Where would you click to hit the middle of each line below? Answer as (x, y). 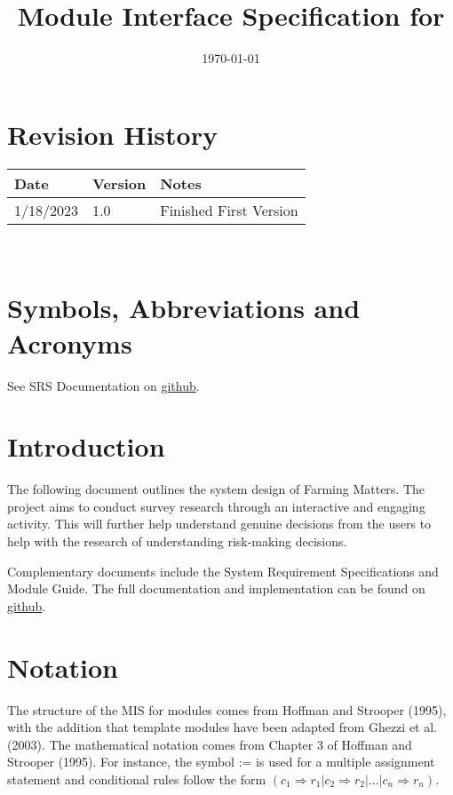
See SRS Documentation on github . (103, 385)
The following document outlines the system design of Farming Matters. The (216, 489)
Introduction (86, 446)
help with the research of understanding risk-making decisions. (177, 541)
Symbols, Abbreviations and (184, 308)
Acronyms (70, 342)
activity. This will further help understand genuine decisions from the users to (219, 524)
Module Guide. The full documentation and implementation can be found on (216, 588)
